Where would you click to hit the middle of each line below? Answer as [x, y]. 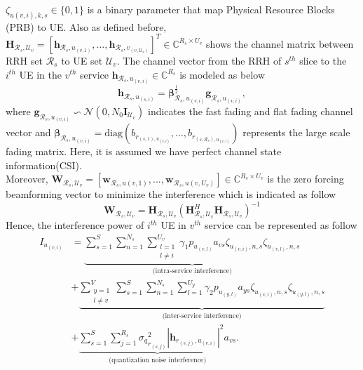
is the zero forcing [306, 179]
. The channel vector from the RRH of [199, 60]
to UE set [82, 60]
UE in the [40, 74]
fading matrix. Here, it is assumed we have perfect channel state [144, 151]
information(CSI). [44, 165]
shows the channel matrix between [280, 43]
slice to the [323, 60]
